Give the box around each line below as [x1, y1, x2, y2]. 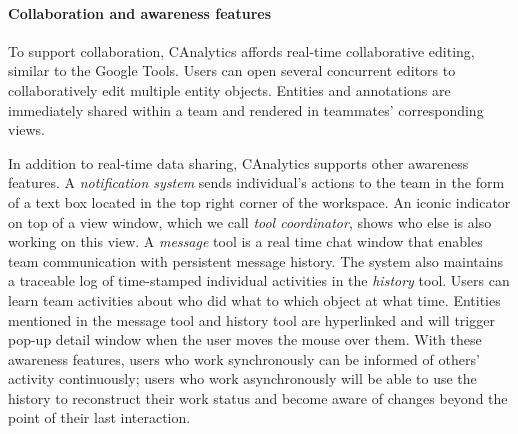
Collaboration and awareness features [8, 2, 272, 23]
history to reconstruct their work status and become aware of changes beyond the [8, 387, 508, 408]
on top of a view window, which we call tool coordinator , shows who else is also [8, 211, 492, 232]
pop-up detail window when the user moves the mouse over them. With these [8, 329, 482, 350]
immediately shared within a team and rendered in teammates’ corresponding [8, 99, 484, 120]
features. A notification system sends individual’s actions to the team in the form [8, 172, 505, 193]
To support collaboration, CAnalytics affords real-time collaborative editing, [8, 40, 475, 61]
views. [8, 119, 46, 140]
